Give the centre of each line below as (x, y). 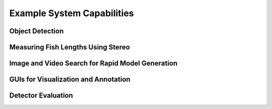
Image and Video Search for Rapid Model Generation (93, 63)
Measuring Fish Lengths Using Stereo (70, 47)
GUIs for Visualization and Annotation (70, 79)
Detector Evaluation (41, 96)
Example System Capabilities (72, 13)
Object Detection (37, 31)
